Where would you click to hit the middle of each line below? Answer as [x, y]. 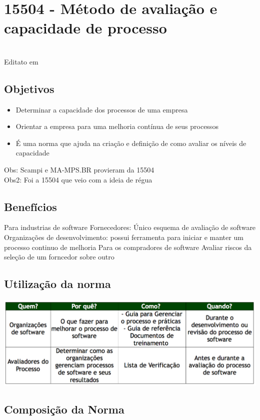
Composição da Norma [64, 409]
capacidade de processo [85, 28]
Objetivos [29, 88]
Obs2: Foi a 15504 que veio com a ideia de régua [78, 179]
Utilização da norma [57, 284]
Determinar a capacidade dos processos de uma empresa [102, 109]
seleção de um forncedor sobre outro [59, 257]
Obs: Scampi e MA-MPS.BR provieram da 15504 [79, 170]
